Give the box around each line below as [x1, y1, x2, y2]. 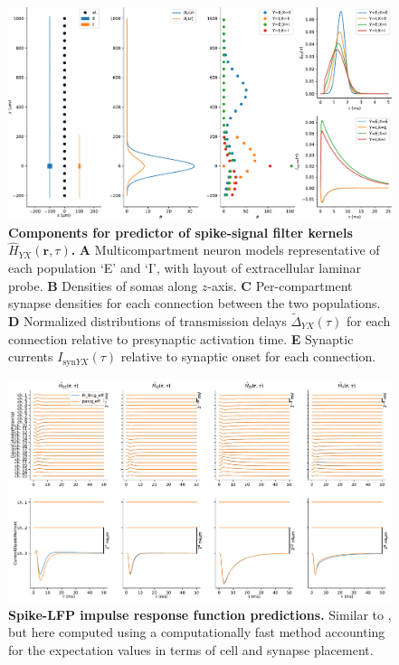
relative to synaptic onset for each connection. [120, 347, 376, 366]
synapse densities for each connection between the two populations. [8, 294, 381, 313]
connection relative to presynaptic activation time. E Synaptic [8, 329, 354, 348]
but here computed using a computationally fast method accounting [8, 623, 385, 642]
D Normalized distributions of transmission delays [8, 312, 287, 330]
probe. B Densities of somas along [8, 276, 198, 295]
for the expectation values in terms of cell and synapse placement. [8, 641, 374, 660]
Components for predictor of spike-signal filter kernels [8, 222, 353, 241]
